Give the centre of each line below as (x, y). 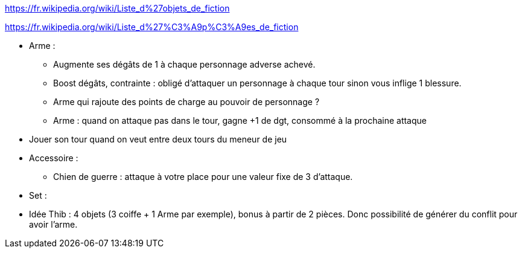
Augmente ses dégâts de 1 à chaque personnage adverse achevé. (184, 64)
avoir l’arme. (53, 224)
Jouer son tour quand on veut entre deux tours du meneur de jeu (158, 139)
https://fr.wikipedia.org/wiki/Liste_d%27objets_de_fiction (117, 8)
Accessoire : (54, 158)
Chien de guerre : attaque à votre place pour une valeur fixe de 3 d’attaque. (203, 177)
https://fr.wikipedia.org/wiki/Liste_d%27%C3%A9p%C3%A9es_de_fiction (152, 27)
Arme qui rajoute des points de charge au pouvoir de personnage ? (186, 102)
